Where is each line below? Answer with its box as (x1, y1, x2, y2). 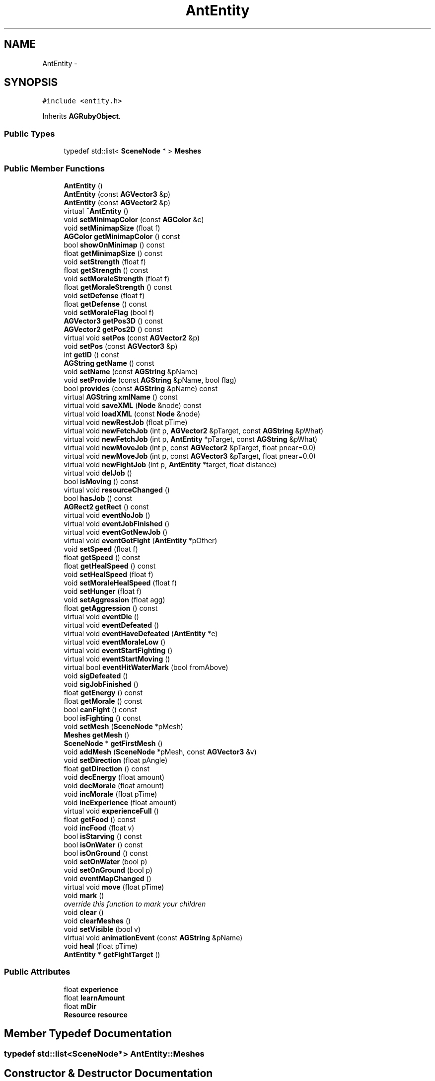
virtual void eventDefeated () (64, 620, 159, 629)
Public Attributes (4, 967, 71, 977)
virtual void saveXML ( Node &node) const (64, 401, 202, 410)
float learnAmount (64, 993, 125, 1002)
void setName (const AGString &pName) (64, 367, 198, 376)
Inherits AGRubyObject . (42, 112, 121, 121)
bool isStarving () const (64, 832, 142, 840)
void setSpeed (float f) (64, 544, 138, 553)
